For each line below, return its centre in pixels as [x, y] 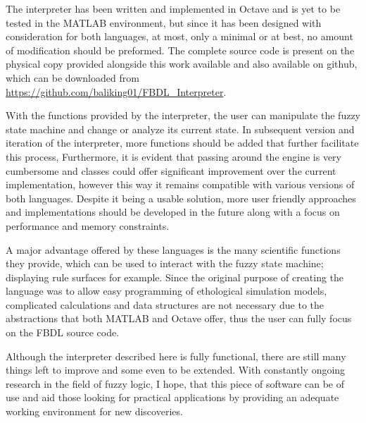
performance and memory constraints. [88, 225]
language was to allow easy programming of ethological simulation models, [166, 291]
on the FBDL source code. [63, 332]
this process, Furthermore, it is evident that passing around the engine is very [173, 156]
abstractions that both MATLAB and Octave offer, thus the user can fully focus [179, 318]
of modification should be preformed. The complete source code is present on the [180, 50]
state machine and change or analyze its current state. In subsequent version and [180, 129]
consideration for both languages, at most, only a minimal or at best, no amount [179, 36]
